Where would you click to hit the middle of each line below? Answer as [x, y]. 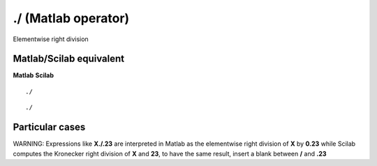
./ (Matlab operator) [71, 18]
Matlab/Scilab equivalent [69, 59]
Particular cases [49, 127]
